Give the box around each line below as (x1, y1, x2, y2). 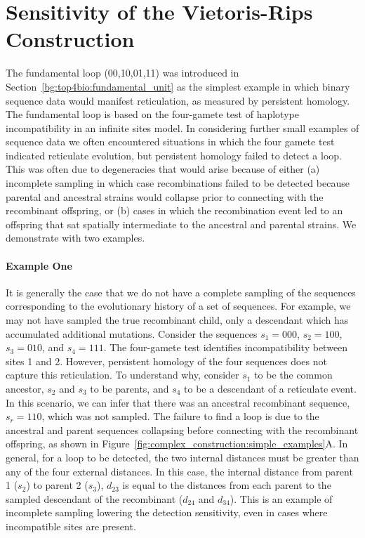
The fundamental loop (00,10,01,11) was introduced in (6, 65, 239, 80)
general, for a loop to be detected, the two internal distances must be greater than (6, 450, 359, 464)
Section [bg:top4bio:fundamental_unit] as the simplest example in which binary (6, 79, 350, 93)
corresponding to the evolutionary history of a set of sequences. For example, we (6, 298, 351, 313)
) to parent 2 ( (26, 478, 88, 492)
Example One (6, 258, 72, 273)
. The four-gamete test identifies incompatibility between (103, 340, 348, 355)
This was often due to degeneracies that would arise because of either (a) (6, 162, 320, 176)
